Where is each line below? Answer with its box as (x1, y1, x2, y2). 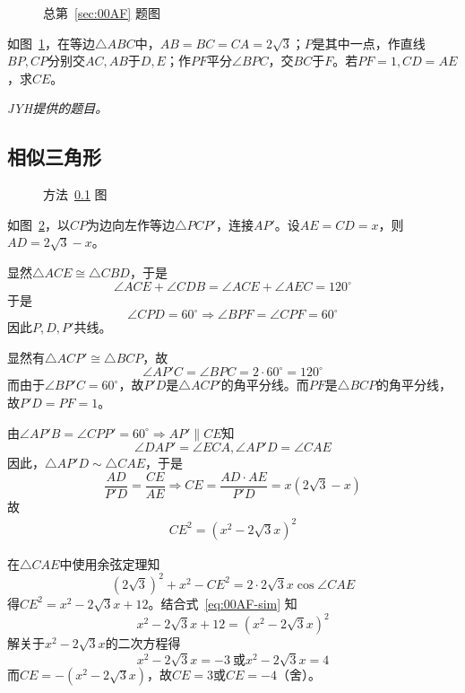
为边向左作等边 (87, 215, 176, 233)
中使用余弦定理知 (59, 554, 160, 573)
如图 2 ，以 (7, 215, 70, 233)
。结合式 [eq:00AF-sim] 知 (148, 593, 297, 612)
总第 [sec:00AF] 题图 (43, 4, 160, 22)
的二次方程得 (105, 634, 181, 653)
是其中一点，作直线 (312, 33, 426, 52)
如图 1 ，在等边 (7, 33, 95, 52)
